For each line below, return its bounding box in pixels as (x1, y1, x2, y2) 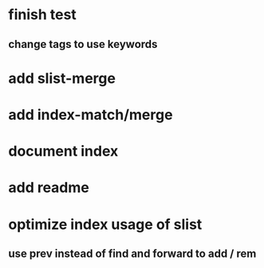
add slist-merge (8, 69, 116, 87)
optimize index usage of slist (8, 215, 203, 233)
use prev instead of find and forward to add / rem (8, 246, 257, 260)
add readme (8, 179, 89, 197)
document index (8, 142, 119, 160)
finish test (8, 6, 77, 24)
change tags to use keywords (8, 37, 158, 51)
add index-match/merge (8, 105, 173, 124)
